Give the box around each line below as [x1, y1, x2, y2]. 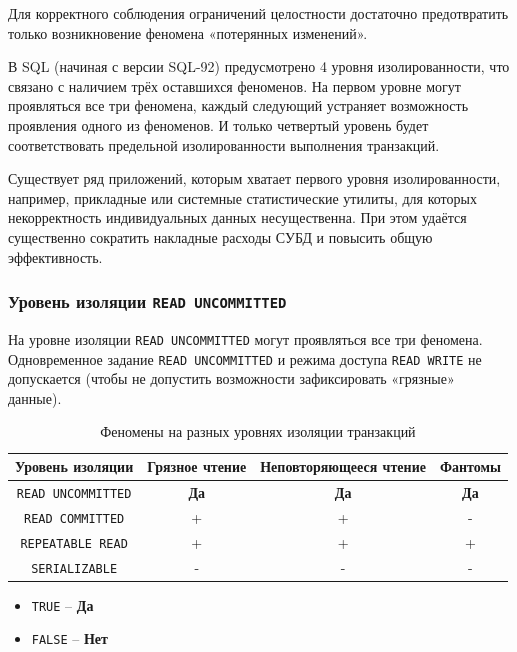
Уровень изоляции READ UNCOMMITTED [8, 289, 287, 314]
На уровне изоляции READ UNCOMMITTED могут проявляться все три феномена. [8, 328, 483, 349]
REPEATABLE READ [20, 536, 128, 551]
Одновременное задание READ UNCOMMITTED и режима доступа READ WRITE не [8, 348, 482, 369]
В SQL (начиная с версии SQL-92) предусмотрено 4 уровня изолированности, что [8, 56, 510, 77]
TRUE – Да [31, 594, 94, 615]
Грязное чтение [147, 456, 247, 476]
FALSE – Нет [31, 628, 108, 649]
